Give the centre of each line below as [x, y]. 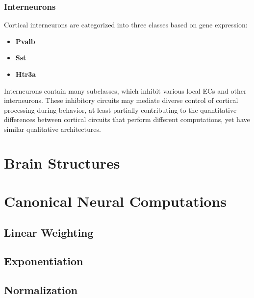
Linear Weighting [49, 232]
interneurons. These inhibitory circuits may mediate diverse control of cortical [121, 100]
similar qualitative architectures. [52, 129]
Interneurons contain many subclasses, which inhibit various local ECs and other [125, 90]
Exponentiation [44, 261]
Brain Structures [62, 162]
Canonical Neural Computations [115, 201]
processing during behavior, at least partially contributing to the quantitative [120, 110]
